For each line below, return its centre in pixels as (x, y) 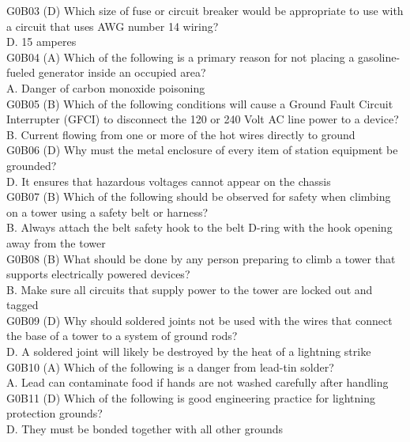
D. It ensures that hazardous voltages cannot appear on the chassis (169, 181)
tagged (23, 305)
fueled (21, 72)
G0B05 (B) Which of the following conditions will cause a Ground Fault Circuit (200, 103)
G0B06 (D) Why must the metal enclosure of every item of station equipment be (202, 150)
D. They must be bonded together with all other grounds (145, 429)
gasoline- (379, 57)
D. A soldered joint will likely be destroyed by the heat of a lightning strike (189, 351)
